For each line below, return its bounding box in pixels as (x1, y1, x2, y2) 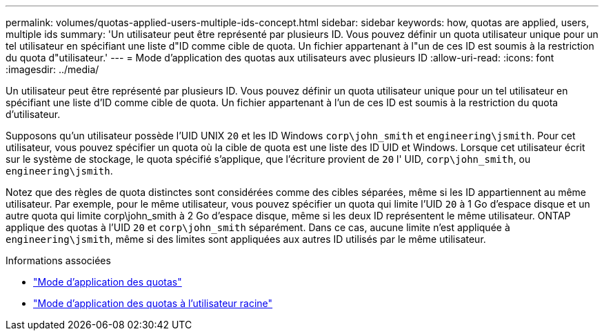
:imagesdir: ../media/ (6, 63, 99, 75)
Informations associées (6, 255, 111, 266)
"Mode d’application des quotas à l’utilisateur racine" (33, 297, 273, 309)
